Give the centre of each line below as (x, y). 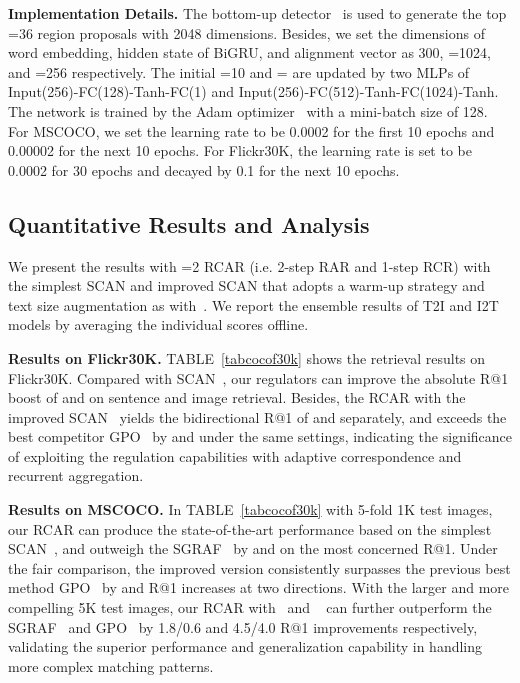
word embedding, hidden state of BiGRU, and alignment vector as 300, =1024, (249, 52)
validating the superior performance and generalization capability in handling (245, 646)
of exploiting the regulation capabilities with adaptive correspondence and (235, 455)
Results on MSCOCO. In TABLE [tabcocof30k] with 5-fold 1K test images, (250, 509)
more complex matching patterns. (111, 665)
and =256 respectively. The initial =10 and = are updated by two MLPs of (239, 71)
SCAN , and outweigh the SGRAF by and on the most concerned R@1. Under (253, 548)
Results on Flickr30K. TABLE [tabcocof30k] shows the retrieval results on (247, 357)
